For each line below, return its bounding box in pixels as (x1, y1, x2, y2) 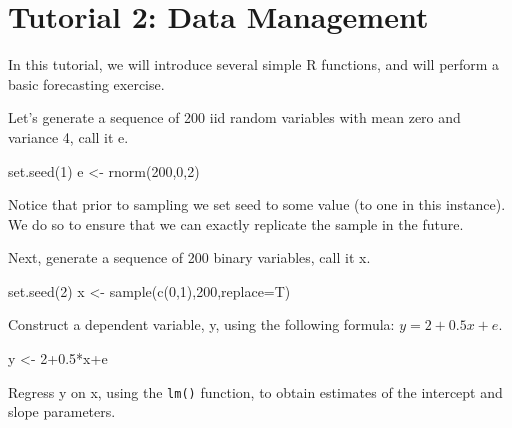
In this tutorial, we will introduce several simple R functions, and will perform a (8, 54, 500, 75)
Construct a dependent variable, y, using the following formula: (8, 314, 395, 335)
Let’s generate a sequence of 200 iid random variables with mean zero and (8, 107, 461, 128)
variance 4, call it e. (8, 126, 129, 147)
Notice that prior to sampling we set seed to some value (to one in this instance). (8, 194, 506, 215)
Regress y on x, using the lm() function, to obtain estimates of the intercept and (8, 381, 503, 402)
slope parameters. (8, 401, 116, 422)
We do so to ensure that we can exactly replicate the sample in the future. (8, 213, 464, 234)
